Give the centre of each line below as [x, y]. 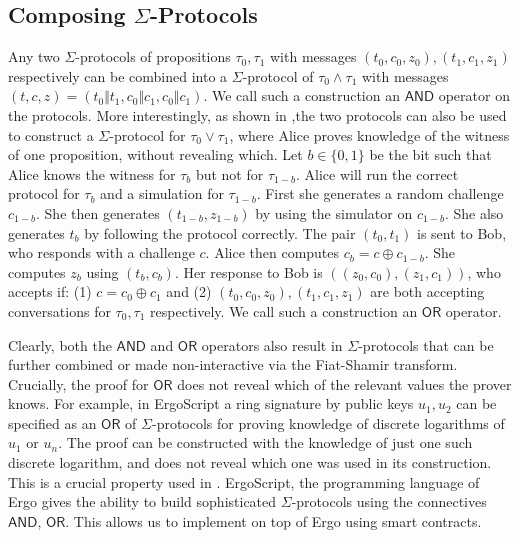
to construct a [51, 134]
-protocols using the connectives [389, 501]
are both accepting [427, 291]
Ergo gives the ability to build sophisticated [142, 501]
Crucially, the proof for [78, 383]
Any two [34, 56]
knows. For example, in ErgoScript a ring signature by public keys [211, 403]
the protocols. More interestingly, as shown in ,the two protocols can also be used [257, 114]
